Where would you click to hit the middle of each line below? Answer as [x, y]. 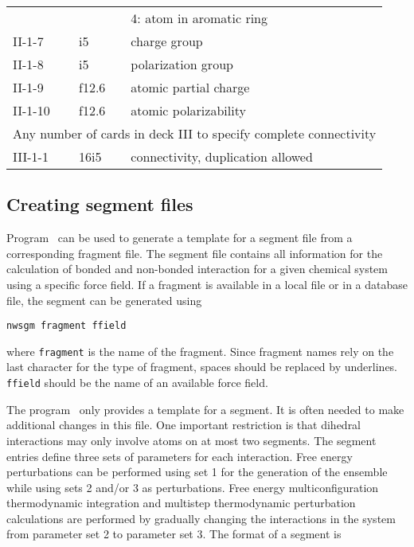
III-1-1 [31, 156]
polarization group [182, 64]
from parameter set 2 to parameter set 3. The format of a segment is [174, 534]
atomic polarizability [188, 110]
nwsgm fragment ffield [66, 326]
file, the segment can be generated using [104, 300]
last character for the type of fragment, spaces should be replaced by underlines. [202, 367]
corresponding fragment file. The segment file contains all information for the [195, 253]
